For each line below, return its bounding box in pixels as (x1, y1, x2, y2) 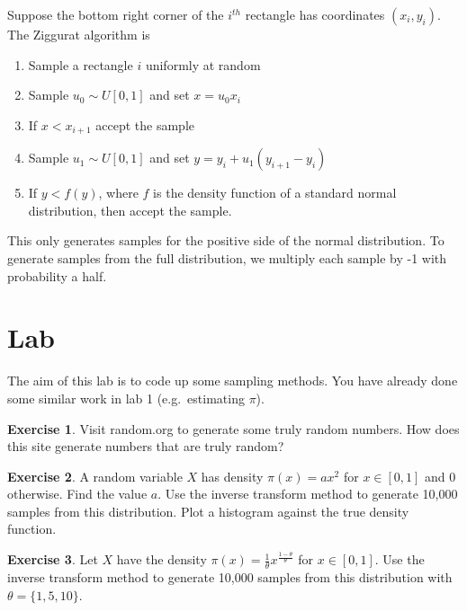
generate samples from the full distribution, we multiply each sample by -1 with (7, 249, 447, 268)
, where (98, 183, 139, 202)
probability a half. (7, 266, 107, 285)
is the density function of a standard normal (153, 183, 397, 202)
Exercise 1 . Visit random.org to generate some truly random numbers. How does (7, 419, 460, 438)
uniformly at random (145, 55, 261, 74)
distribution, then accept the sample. (28, 200, 232, 219)
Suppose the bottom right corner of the (7, 5, 224, 23)
